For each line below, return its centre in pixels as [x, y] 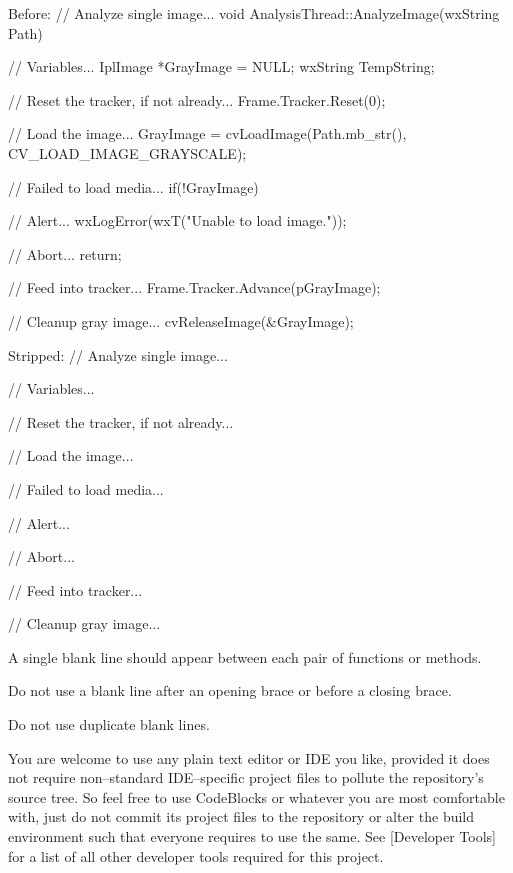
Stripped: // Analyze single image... [118, 354]
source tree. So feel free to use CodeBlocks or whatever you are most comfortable [256, 796]
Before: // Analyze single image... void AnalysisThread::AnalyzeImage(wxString [254, 13]
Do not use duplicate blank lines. [109, 724]
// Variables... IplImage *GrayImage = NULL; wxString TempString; [221, 66]
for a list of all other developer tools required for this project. [196, 855]
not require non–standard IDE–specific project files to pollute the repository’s [246, 777]
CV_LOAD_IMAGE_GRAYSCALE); [127, 152]
